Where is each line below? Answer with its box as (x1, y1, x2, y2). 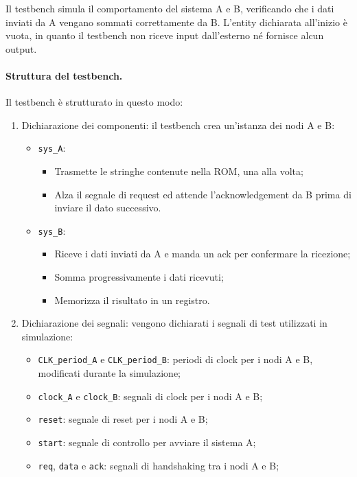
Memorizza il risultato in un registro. (54, 292, 210, 307)
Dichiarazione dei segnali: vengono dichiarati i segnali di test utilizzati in (21, 316, 327, 330)
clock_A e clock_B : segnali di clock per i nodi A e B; (38, 388, 263, 403)
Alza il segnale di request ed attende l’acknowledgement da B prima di (54, 187, 352, 201)
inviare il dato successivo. (54, 200, 161, 215)
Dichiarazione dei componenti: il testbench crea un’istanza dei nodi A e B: (21, 117, 335, 132)
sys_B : (38, 223, 66, 237)
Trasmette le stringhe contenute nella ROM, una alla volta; (54, 164, 303, 178)
